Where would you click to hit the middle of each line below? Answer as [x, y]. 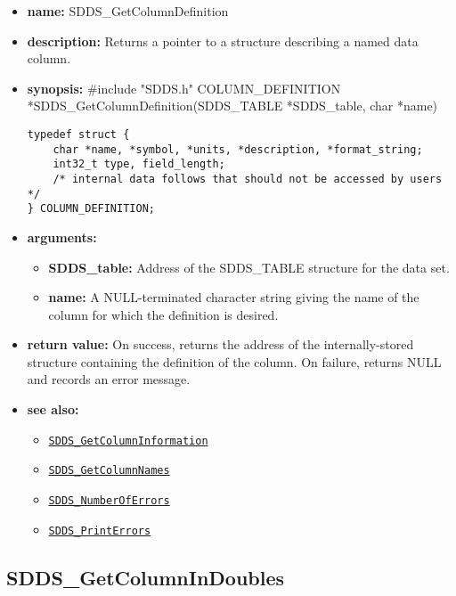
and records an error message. [109, 379]
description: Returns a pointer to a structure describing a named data [223, 41]
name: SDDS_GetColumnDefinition [128, 11]
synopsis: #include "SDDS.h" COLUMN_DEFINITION [184, 88]
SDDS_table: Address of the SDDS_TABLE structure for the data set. [249, 267]
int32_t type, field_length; [139, 164]
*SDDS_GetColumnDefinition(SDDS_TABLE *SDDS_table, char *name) [232, 106]
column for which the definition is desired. [163, 314]
